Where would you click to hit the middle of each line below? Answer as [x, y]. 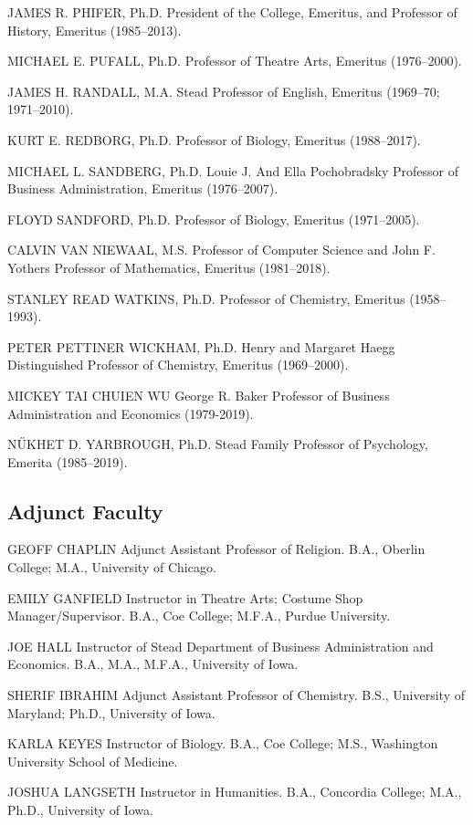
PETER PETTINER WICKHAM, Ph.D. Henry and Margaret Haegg [201, 346]
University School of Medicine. [93, 761]
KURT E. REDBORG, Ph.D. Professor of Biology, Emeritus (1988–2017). [214, 139]
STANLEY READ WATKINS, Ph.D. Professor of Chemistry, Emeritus [206, 298]
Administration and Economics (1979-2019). [131, 413]
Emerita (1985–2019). [68, 461]
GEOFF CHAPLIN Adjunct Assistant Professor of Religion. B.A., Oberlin [216, 549]
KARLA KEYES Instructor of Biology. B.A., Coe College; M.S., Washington [223, 743]
